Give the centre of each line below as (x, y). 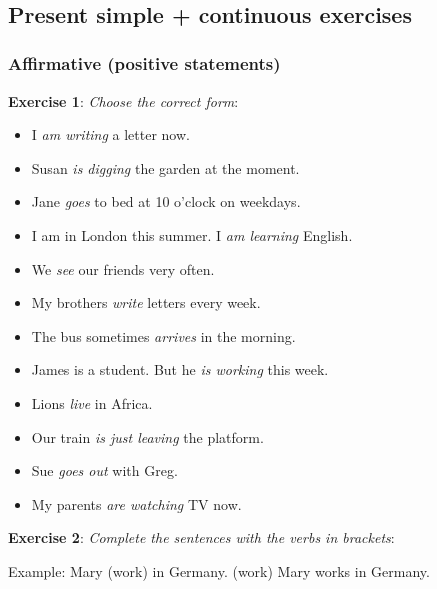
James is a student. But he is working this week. (180, 369)
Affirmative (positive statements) (144, 63)
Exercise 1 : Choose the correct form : (123, 100)
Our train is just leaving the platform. (147, 436)
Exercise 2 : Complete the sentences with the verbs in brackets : (201, 537)
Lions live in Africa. (92, 402)
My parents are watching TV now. (136, 503)
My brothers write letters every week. (146, 302)
